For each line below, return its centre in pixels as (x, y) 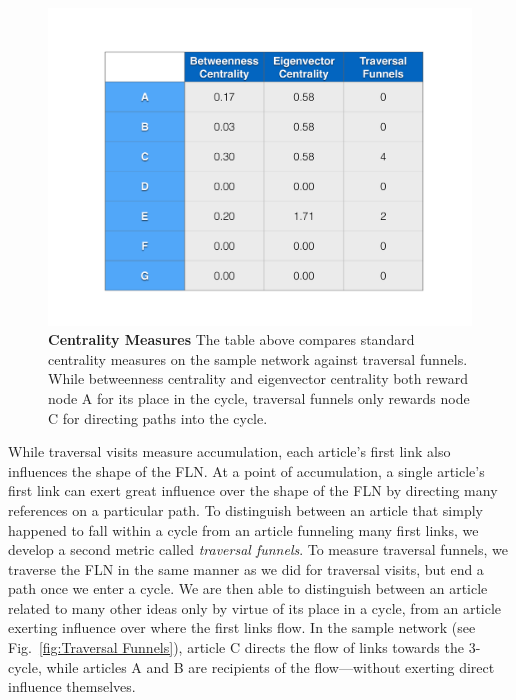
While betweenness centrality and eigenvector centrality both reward (258, 378)
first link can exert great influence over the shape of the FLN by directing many (253, 490)
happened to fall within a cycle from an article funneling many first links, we (243, 529)
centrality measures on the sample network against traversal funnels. (258, 358)
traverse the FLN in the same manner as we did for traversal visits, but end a (246, 568)
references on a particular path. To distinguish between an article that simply (245, 509)
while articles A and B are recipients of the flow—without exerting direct (270, 666)
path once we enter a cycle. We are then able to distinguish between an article (248, 588)
